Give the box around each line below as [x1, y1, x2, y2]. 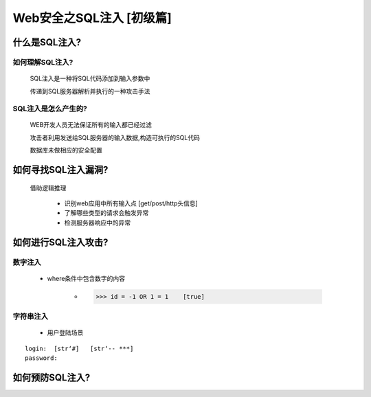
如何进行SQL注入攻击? [12, 236, 109, 248]
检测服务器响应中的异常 [64, 218, 131, 227]
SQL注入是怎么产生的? [12, 104, 87, 113]
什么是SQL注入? [12, 36, 82, 48]
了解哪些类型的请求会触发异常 [64, 209, 149, 217]
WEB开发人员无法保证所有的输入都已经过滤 [30, 121, 153, 129]
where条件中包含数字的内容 [47, 274, 126, 282]
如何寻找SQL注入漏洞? [12, 164, 109, 176]
